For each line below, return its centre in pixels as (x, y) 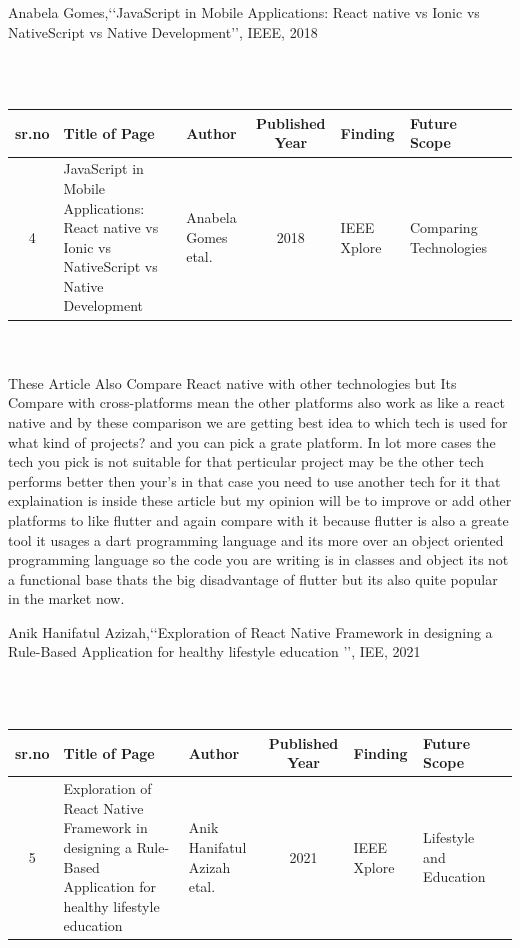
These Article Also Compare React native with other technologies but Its (232, 382)
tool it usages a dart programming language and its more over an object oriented (256, 539)
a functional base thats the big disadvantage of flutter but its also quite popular (253, 578)
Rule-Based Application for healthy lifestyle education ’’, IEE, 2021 (214, 651)
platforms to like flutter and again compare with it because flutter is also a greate (258, 519)
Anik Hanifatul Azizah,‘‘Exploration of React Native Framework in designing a (250, 631)
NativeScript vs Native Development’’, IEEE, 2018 (163, 31)
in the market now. (66, 598)
